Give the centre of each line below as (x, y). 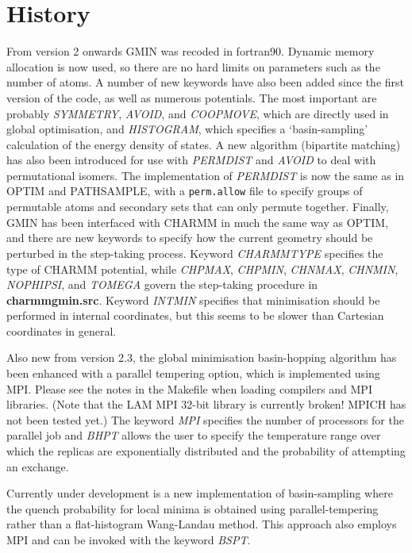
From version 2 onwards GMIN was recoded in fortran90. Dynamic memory (191, 51)
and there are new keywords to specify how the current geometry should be (190, 238)
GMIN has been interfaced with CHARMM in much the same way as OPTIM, (197, 222)
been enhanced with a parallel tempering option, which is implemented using (193, 373)
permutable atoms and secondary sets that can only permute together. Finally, (198, 207)
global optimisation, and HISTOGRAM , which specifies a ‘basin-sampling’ (187, 129)
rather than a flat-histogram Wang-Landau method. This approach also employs (202, 524)
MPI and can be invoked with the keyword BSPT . (129, 540)
